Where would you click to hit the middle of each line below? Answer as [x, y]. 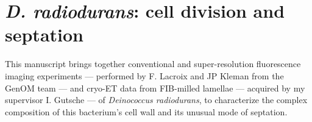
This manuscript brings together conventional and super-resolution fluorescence [153, 64]
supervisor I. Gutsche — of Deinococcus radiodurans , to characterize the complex [156, 100]
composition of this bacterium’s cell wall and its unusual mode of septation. [146, 111]
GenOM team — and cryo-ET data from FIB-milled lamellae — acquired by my [155, 88]
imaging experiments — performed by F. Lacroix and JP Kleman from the [144, 75]
